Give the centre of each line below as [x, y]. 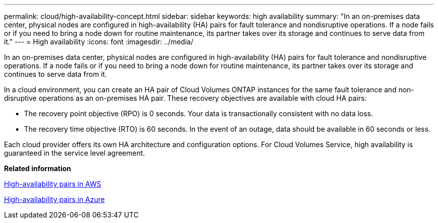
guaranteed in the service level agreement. [74, 153]
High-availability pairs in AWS [53, 184]
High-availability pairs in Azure [54, 199]
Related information [38, 168]
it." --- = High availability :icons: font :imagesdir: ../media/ [99, 42]
